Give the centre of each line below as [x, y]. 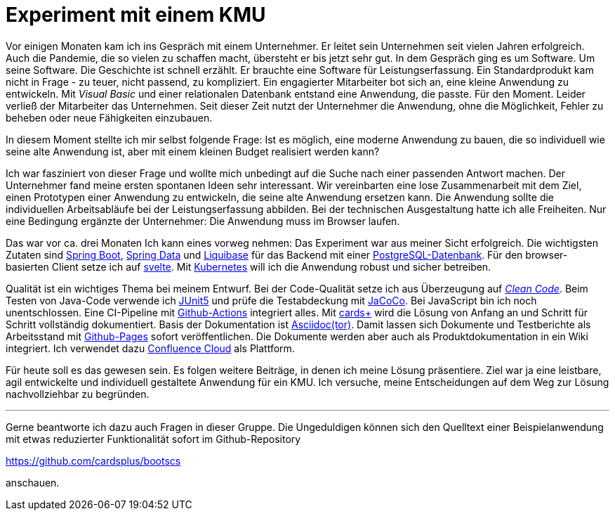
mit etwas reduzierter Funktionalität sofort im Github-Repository [153, 439]
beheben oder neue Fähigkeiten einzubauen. [109, 117]
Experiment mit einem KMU [136, 15]
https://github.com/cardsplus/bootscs [93, 460]
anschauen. [33, 482]
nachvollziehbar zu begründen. [78, 394]
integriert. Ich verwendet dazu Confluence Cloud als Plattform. [150, 348]
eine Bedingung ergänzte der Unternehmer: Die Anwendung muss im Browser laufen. [203, 221]
